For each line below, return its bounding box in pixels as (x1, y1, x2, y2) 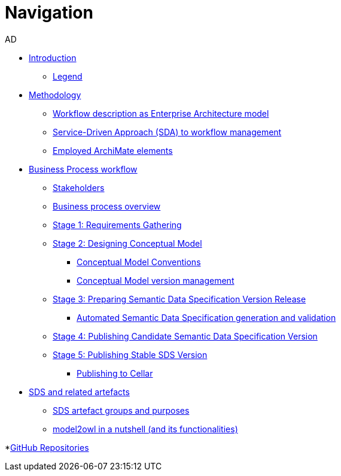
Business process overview (53, 201, 161, 211)
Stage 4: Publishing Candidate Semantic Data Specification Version (53, 331, 318, 341)
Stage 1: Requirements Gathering (53, 219, 182, 230)
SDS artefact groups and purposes (53, 405, 190, 416)
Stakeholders (53, 182, 105, 193)
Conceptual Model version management (77, 275, 235, 286)
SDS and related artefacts (29, 386, 130, 397)
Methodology (29, 89, 81, 100)
